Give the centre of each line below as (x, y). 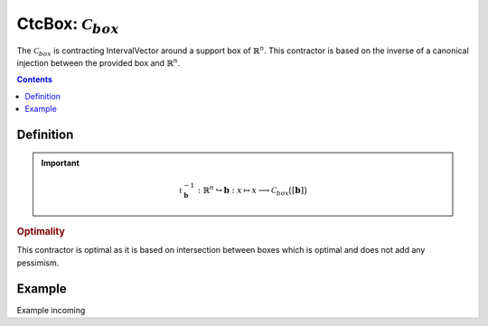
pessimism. (38, 263)
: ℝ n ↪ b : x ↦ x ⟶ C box (243, 191)
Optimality (41, 232)
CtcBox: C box (68, 25)
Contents (35, 79)
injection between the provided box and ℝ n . (99, 62)
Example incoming (51, 310)
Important (61, 163)
